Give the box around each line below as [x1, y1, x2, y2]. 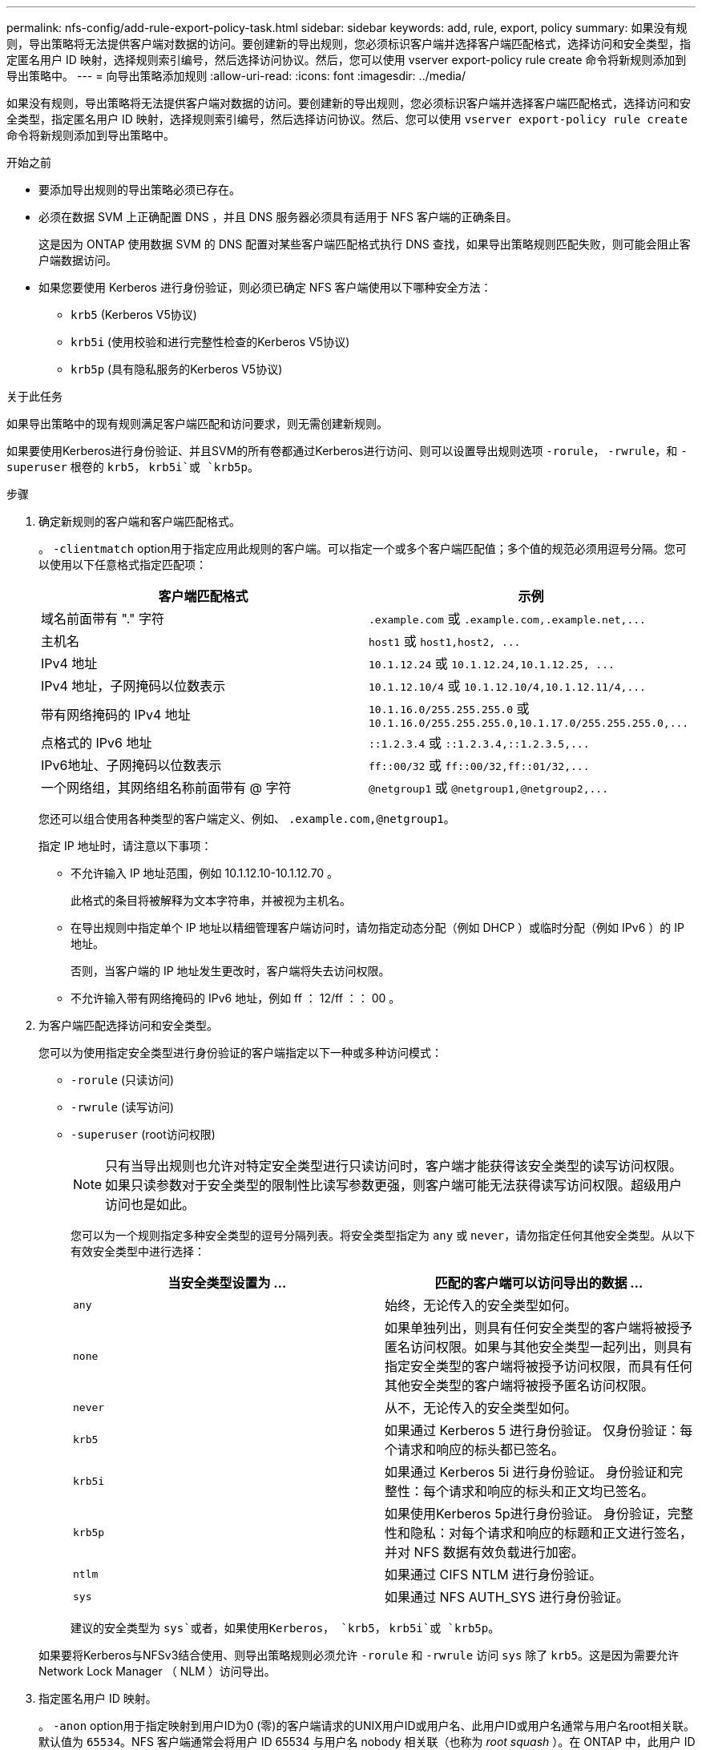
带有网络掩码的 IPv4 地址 [41, 706, 191, 723]
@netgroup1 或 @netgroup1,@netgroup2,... [369, 780, 608, 796]
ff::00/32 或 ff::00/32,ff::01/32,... [369, 757, 590, 773]
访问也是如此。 [105, 1196, 196, 1212]
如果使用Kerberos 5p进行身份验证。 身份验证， [385, 1506, 668, 1522]
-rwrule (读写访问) [71, 1100, 175, 1114]
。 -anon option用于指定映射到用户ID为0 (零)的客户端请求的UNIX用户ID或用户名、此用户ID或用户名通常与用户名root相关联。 [38, 1719, 695, 1732]
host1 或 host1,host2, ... [369, 633, 521, 649]
